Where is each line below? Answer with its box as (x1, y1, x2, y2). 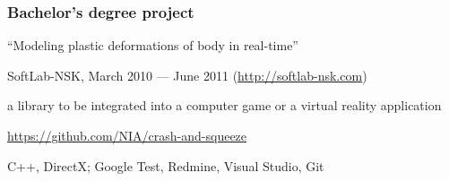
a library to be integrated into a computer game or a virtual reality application (7, 96, 442, 115)
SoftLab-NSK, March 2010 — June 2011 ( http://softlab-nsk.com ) (7, 65, 367, 84)
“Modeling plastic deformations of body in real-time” (7, 36, 298, 55)
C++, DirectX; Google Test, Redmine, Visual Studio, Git (7, 156, 324, 175)
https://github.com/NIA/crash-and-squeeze (7, 126, 247, 144)
